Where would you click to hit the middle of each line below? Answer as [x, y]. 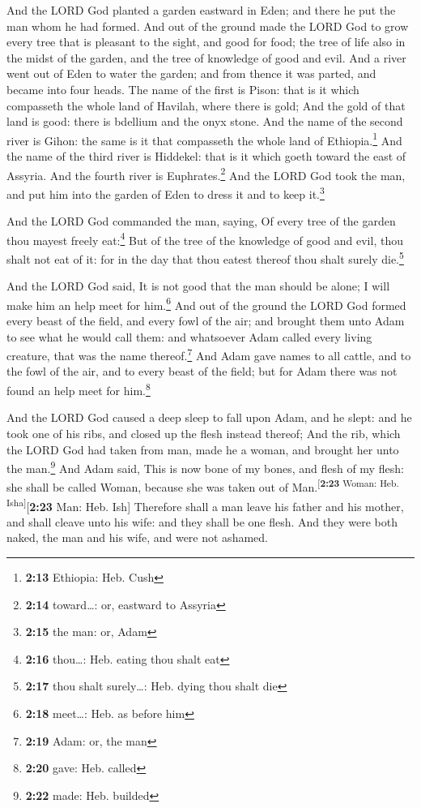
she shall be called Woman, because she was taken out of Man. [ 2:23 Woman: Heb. [203, 486]
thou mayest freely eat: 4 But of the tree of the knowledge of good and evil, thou [205, 239]
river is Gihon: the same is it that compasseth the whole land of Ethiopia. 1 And [204, 139]
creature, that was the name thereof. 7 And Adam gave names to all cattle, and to [209, 354]
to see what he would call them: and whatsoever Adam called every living [189, 336]
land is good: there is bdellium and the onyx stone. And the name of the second [205, 121]
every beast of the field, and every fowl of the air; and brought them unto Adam [206, 321]
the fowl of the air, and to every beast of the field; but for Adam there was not [202, 371]
